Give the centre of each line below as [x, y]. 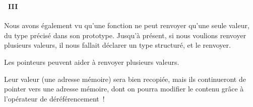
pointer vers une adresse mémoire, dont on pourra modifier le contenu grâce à [124, 89]
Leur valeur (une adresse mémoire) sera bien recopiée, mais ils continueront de [125, 79]
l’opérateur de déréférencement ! [54, 98]
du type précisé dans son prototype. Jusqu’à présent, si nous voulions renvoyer [125, 35]
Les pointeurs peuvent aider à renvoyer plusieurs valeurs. [92, 62]
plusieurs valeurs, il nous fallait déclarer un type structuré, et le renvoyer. [117, 45]
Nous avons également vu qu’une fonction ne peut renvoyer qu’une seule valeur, [127, 25]
